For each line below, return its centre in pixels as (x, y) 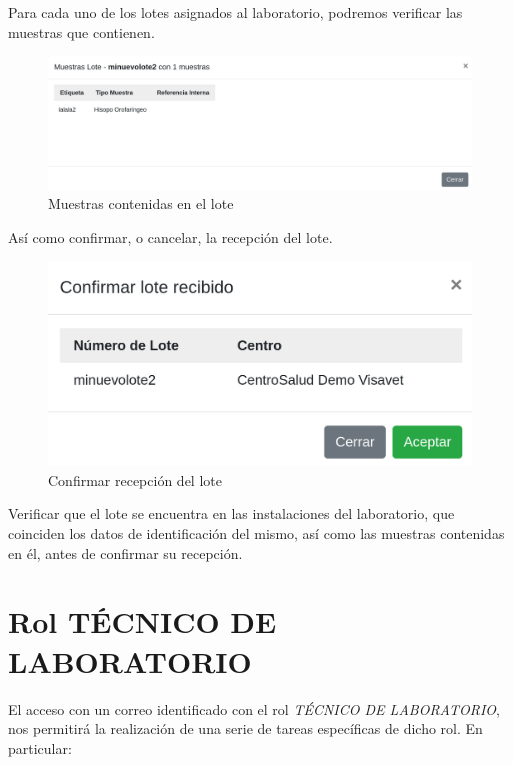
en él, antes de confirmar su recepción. (125, 552)
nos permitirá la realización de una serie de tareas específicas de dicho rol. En (245, 728)
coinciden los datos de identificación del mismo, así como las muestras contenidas (256, 533)
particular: (40, 747)
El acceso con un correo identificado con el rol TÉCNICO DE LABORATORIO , (254, 708)
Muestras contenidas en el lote (141, 203)
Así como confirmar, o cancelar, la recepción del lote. (170, 236)
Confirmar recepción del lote (135, 479)
